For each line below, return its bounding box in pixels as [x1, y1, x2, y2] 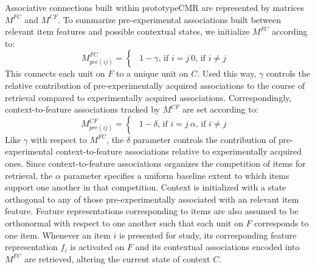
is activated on [70, 240, 125, 253]
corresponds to [254, 216, 309, 229]
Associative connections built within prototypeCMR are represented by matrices [5, 1, 304, 13]
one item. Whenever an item [5, 228, 111, 241]
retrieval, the [5, 169, 53, 181]
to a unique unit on [116, 67, 189, 80]
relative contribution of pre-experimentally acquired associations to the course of [5, 79, 305, 91]
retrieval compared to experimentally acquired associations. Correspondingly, [5, 91, 292, 103]
